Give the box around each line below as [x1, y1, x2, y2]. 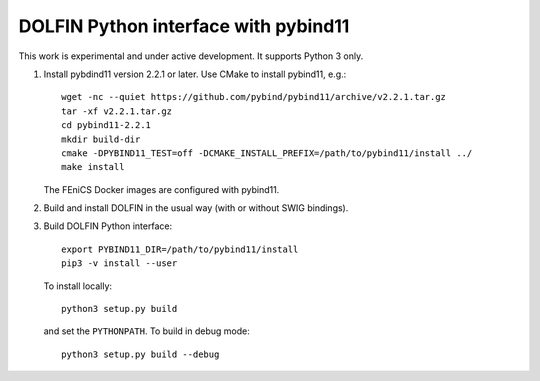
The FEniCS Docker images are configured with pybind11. [43, 183, 280, 195]
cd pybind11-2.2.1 [61, 120, 152, 131]
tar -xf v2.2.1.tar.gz [61, 105, 173, 117]
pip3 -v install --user [61, 258, 178, 269]
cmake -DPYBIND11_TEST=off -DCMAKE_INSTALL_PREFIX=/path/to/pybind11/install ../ [61, 147, 473, 159]
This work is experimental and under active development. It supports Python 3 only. [18, 50, 364, 62]
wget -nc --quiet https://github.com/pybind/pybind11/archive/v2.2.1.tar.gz [61, 91, 447, 103]
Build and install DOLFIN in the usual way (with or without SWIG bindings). [43, 202, 349, 214]
